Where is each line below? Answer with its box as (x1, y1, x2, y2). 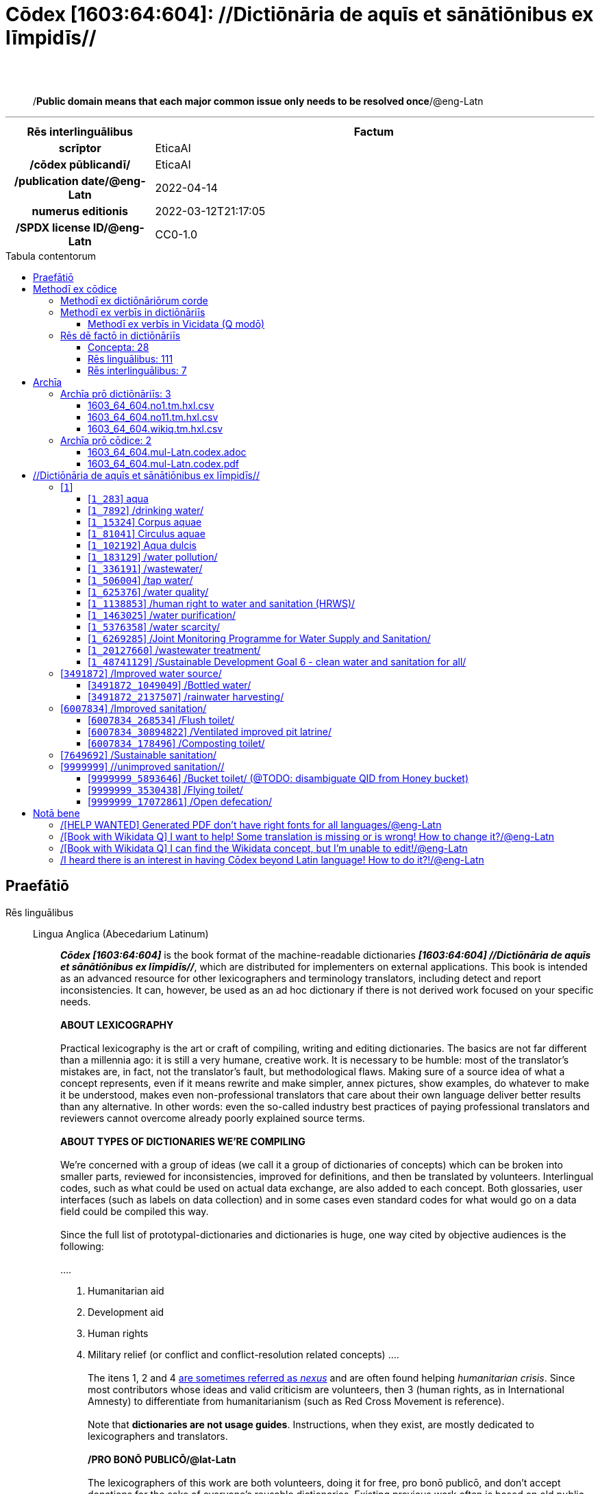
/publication (14, 173, 79, 188)
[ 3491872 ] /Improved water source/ (60, 667, 222, 679)
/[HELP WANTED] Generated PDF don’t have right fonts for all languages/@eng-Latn (60, 818, 442, 831)
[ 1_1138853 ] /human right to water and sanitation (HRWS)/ (88, 597, 355, 609)
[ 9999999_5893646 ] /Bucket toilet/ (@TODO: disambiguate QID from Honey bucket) (88, 772, 469, 784)
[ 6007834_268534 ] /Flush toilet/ (88, 713, 235, 726)
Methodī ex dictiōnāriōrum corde (60, 294, 208, 306)
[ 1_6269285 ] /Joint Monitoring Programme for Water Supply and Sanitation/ (88, 632, 431, 644)
